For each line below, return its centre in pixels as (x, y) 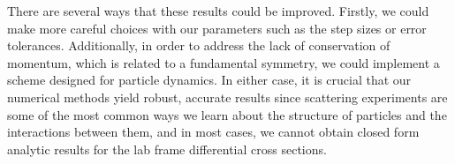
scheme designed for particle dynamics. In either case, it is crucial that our (209, 80)
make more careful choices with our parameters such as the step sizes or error (217, 28)
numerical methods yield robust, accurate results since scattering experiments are (227, 97)
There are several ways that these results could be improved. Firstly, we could (218, 11)
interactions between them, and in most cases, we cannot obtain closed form (213, 132)
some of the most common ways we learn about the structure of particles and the (227, 114)
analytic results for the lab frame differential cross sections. (167, 149)
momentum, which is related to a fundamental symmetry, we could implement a (224, 62)
